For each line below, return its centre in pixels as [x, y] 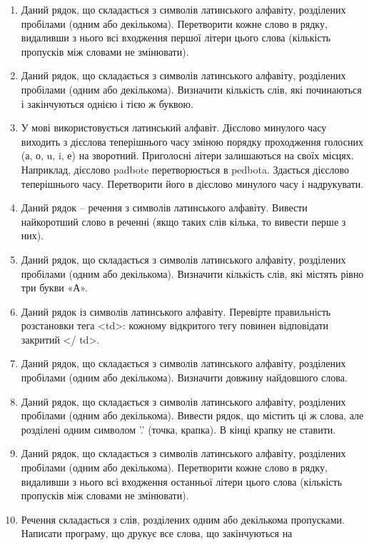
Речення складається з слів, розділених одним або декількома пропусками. [183, 519]
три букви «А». [54, 287]
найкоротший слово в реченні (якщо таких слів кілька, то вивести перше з [183, 221]
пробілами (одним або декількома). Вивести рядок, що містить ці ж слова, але [192, 415]
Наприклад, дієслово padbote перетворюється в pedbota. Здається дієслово [185, 169]
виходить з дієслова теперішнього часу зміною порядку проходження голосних [192, 141]
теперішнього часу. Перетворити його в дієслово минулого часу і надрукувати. [192, 183]
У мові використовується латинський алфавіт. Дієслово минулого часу [174, 127]
